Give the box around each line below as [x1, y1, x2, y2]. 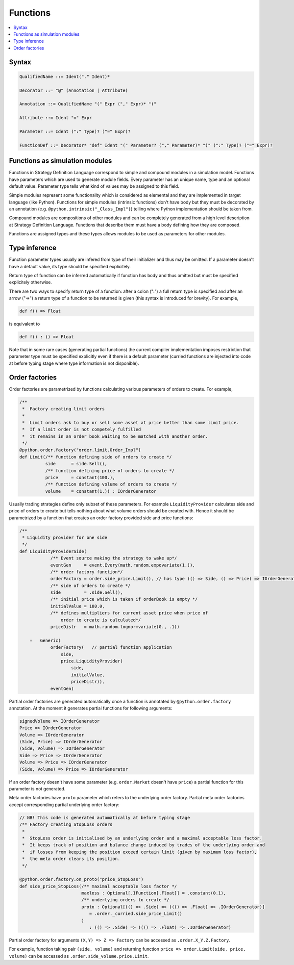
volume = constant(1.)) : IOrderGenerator [45, 488, 157, 494]
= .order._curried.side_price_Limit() [89, 911, 182, 916]
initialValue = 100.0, [50, 603, 105, 609]
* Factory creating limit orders [22, 406, 105, 412]
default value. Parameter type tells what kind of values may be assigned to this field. [9, 183, 180, 189]
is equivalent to [9, 321, 40, 327]
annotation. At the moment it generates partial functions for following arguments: [9, 705, 172, 711]
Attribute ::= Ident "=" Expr [19, 115, 92, 121]
